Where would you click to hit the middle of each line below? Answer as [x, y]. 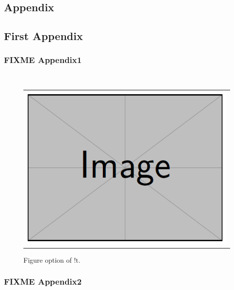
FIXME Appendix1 [43, 60]
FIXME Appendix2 [43, 281]
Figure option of [48, 259]
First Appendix [43, 36]
